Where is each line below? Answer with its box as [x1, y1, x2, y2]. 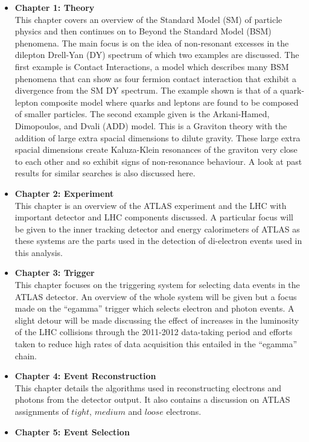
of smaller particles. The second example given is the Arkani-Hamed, [14, 107, 270, 120]
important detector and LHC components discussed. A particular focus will [14, 211, 293, 223]
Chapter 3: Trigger [14, 266, 95, 279]
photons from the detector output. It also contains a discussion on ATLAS [14, 393, 290, 406]
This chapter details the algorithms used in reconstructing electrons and [14, 381, 282, 394]
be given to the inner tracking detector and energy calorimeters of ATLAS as [14, 222, 300, 235]
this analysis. [14, 246, 63, 258]
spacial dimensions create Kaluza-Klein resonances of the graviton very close [14, 143, 298, 156]
